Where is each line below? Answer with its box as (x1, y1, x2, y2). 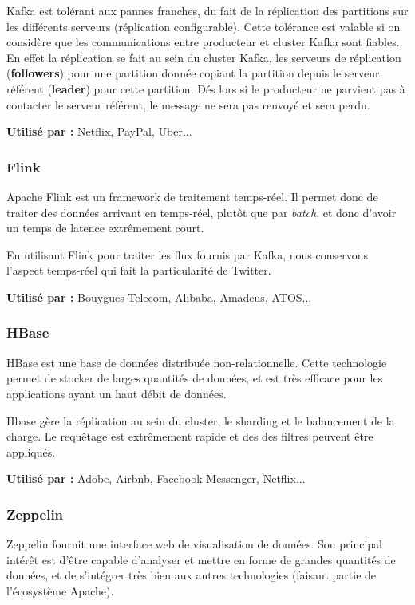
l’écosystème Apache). (6, 582, 114, 599)
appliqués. (6, 443, 56, 460)
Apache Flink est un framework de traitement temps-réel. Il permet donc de (6, 188, 378, 204)
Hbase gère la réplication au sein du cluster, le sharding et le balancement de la (6, 412, 395, 429)
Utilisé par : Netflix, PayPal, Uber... (6, 123, 192, 140)
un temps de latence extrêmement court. (6, 219, 204, 236)
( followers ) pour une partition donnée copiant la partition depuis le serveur (6, 65, 380, 81)
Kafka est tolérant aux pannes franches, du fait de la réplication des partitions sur (6, 2, 409, 18)
